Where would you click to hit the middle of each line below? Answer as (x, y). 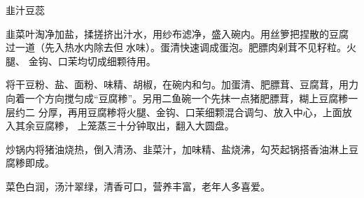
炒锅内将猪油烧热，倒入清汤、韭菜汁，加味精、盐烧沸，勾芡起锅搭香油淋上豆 (182, 149)
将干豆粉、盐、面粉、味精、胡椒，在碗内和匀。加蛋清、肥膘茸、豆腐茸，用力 (182, 84)
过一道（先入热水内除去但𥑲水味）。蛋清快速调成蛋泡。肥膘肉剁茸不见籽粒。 (176, 47)
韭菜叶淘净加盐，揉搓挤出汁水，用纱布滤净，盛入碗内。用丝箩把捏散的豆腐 (177, 33)
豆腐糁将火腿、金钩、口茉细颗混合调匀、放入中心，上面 (215, 112)
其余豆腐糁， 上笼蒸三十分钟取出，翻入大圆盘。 (125, 126)
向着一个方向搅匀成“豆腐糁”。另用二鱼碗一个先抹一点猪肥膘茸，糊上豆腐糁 (177, 98)
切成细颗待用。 (121, 61)
